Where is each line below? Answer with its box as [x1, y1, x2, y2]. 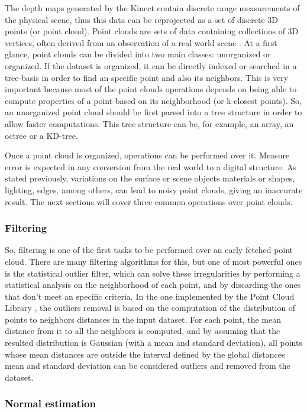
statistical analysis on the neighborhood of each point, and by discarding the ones [5, 278, 301, 291]
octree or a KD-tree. [5, 129, 78, 141]
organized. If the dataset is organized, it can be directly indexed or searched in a [5, 59, 297, 72]
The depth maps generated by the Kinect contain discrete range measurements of [5, 2, 300, 14]
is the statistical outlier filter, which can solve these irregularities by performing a [5, 267, 300, 279]
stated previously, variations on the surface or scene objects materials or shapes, [5, 172, 295, 184]
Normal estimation [5, 396, 96, 411]
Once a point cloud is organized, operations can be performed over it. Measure [5, 149, 290, 161]
